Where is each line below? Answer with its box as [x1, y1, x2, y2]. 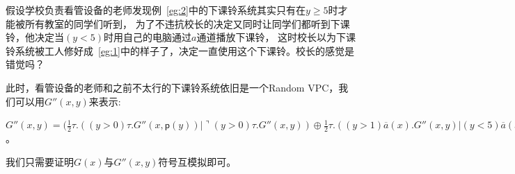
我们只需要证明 [6, 154, 74, 168]
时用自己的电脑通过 [104, 30, 191, 44]
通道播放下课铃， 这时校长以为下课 [196, 30, 356, 44]
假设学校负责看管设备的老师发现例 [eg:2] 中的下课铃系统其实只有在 [6, 3, 306, 17]
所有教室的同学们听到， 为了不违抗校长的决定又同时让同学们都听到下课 [24, 16, 350, 31]
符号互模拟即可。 [158, 154, 237, 168]
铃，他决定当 [6, 30, 64, 44]
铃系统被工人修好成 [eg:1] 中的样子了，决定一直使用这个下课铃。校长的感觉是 [6, 43, 354, 58]
